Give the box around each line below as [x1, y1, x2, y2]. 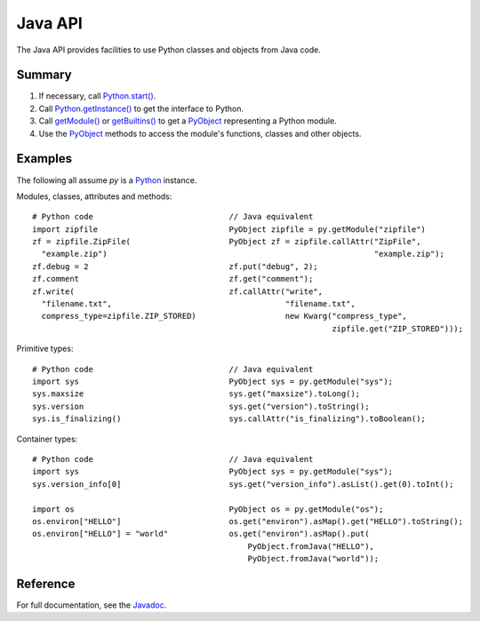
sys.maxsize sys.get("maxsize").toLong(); [32, 389, 361, 399]
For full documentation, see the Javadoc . [16, 600, 167, 610]
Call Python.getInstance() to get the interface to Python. [38, 103, 244, 114]
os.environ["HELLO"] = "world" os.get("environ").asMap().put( [32, 529, 370, 539]
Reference [16, 576, 76, 591]
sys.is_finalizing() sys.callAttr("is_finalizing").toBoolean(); [32, 414, 427, 424]
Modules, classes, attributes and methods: [16, 191, 172, 202]
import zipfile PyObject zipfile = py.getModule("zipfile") [32, 224, 427, 235]
